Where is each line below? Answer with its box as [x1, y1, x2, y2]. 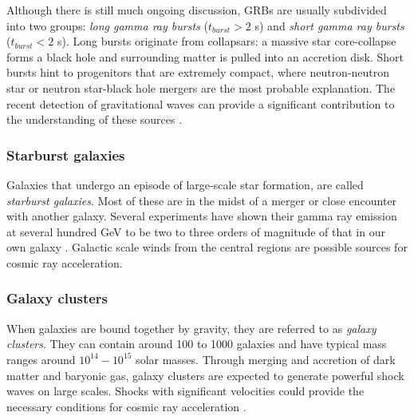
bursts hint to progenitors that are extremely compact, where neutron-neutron [6, 64, 390, 81]
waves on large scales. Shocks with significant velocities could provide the [6, 382, 365, 399]
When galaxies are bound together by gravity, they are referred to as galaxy [6, 319, 377, 336]
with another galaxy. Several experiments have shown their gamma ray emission [6, 208, 397, 224]
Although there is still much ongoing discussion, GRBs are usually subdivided [6, 2, 387, 18]
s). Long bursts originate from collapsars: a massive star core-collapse [57, 33, 396, 50]
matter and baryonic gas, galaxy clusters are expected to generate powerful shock [6, 367, 404, 383]
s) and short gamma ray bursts [254, 17, 404, 34]
